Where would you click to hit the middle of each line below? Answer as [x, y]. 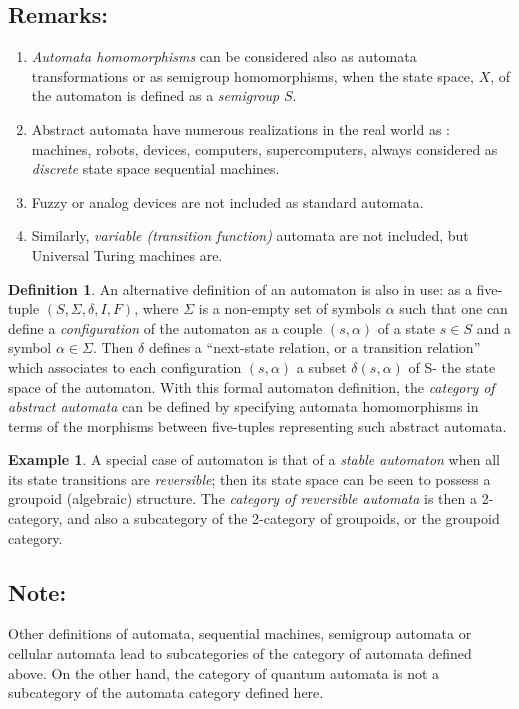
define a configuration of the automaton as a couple [165, 327]
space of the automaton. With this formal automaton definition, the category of [251, 386]
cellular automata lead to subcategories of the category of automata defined [240, 653]
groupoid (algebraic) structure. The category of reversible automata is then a [243, 498]
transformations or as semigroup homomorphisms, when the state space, [252, 75]
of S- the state [452, 366]
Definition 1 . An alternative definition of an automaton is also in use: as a [240, 288]
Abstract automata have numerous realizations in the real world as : [240, 128]
